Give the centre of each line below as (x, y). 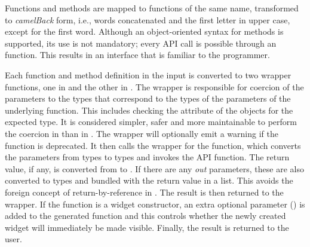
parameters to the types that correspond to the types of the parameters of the (148, 98)
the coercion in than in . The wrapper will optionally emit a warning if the (142, 133)
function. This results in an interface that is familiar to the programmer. (137, 55)
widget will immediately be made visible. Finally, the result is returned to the (147, 227)
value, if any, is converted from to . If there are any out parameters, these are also (154, 168)
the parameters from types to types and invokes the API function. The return (147, 157)
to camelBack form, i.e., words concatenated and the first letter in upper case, (148, 19)
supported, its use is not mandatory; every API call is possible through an (141, 43)
